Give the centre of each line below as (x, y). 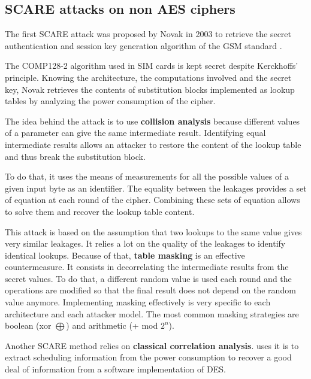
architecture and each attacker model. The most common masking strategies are (152, 313)
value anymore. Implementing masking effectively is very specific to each (138, 302)
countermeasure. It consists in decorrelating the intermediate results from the (147, 267)
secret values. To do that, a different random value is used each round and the (148, 278)
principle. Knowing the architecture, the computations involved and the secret (148, 77)
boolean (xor (28, 325)
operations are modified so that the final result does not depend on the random (150, 290)
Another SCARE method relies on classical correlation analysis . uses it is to (152, 345)
